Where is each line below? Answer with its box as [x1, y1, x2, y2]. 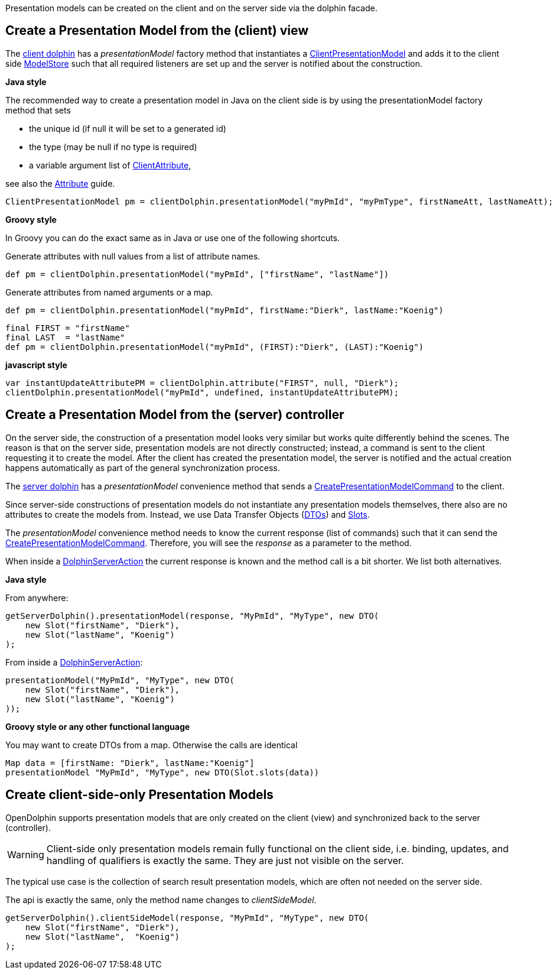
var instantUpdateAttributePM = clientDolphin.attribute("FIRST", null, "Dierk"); [5, 378, 399, 388]
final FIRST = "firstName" [5, 323, 130, 333]
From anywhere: [5, 592, 69, 603]
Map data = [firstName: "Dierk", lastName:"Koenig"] [5, 758, 255, 768]
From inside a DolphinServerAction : [5, 657, 143, 667]
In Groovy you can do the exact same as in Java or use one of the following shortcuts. [5, 232, 340, 243]
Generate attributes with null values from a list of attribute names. [5, 251, 261, 261]
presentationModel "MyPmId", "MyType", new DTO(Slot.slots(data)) [5, 767, 320, 777]
